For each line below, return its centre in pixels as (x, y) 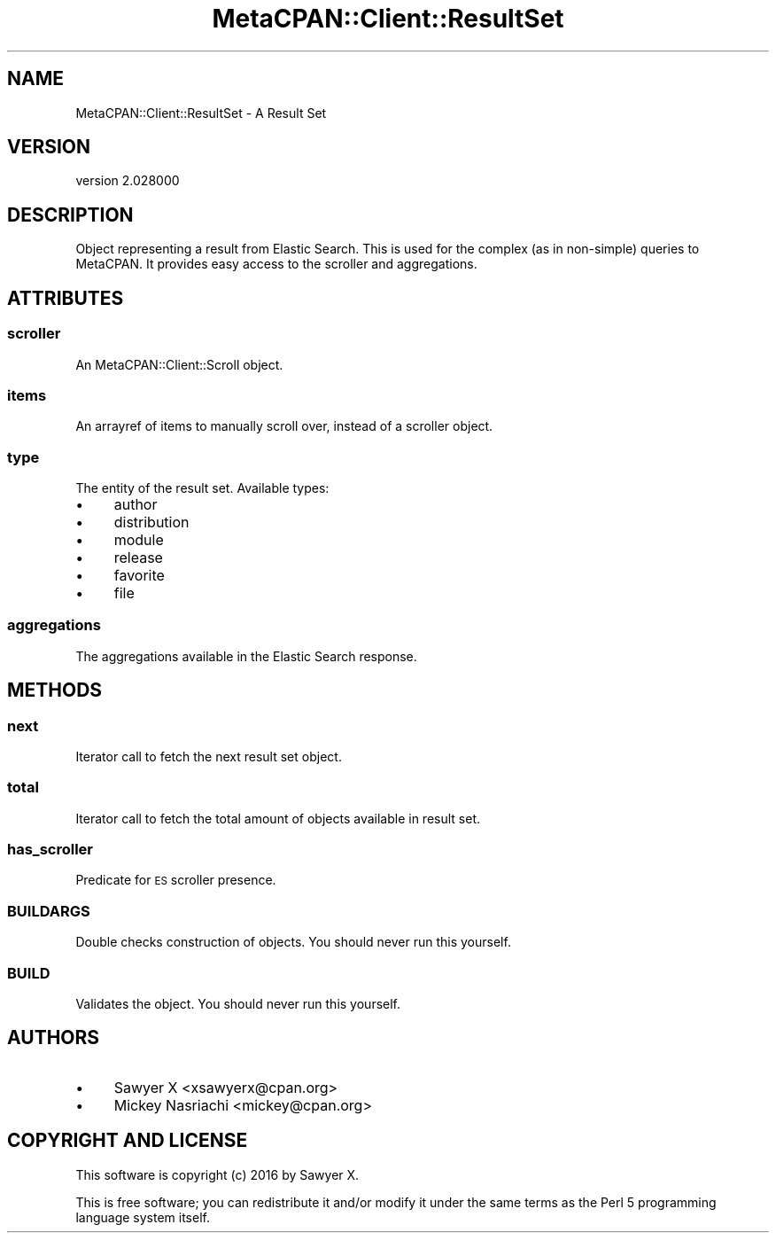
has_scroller (50, 850)
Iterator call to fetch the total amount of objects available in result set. (278, 818)
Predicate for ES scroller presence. (176, 880)
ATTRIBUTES (66, 298)
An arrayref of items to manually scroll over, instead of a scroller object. (284, 426)
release (138, 558)
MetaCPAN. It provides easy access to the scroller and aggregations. (276, 264)
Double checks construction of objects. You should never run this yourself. (293, 942)
